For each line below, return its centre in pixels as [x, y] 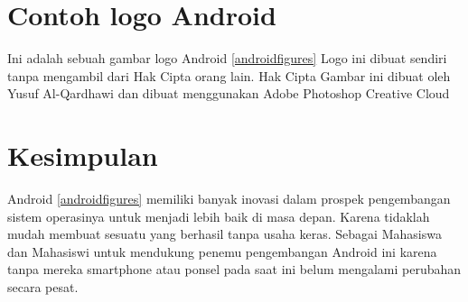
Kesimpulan [83, 156]
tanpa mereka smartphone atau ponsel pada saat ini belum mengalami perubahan [234, 269]
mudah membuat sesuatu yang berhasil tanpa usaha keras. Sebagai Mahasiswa [225, 234]
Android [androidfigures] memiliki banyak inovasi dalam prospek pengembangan [229, 199]
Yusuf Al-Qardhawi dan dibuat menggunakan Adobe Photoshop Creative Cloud [229, 93]
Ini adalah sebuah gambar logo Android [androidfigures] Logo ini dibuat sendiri [227, 58]
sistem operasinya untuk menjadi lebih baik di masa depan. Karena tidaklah [219, 216]
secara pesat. [43, 287]
